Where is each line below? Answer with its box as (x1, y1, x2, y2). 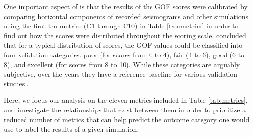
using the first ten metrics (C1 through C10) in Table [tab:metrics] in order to (4, 21, 239, 31)
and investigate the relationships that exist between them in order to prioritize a (4, 104, 246, 114)
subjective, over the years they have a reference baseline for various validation (4, 69, 238, 79)
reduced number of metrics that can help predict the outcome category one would (4, 114, 250, 124)
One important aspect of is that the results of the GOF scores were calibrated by (4, 1, 248, 11)
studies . (4, 78, 29, 88)
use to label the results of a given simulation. (4, 124, 139, 134)
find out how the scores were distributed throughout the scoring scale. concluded (4, 30, 246, 40)
